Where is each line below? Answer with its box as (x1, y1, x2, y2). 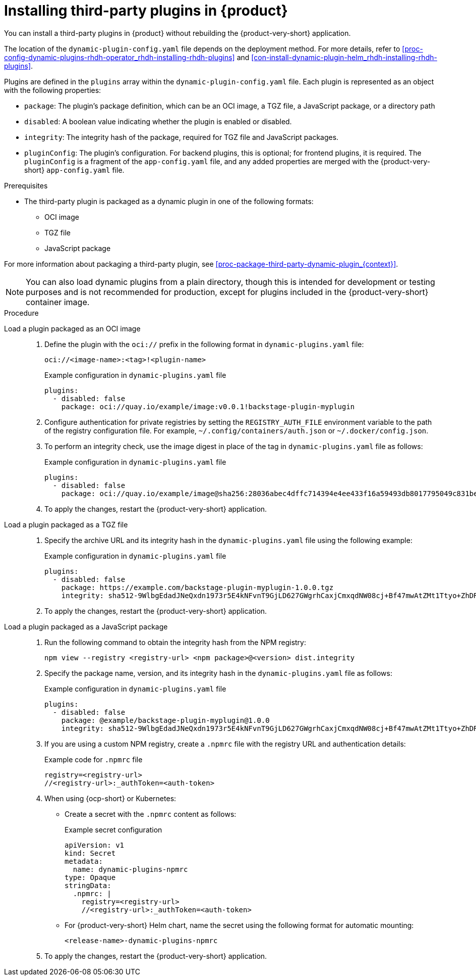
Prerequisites (4, 181, 48, 190)
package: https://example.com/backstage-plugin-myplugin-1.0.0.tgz (61, 583, 334, 592)
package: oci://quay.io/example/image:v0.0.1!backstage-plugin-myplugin (61, 402, 355, 411)
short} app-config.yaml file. (24, 165, 125, 174)
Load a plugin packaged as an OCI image (4, 324, 141, 333)
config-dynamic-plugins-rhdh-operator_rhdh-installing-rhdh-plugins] (4, 53, 235, 62)
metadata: (65, 857, 103, 865)
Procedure (4, 308, 39, 317)
